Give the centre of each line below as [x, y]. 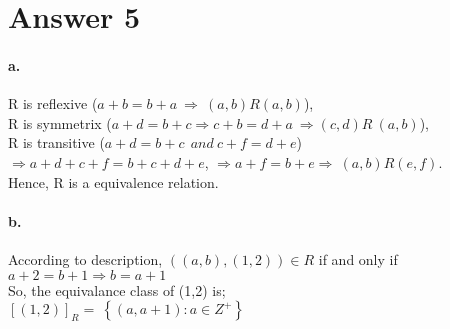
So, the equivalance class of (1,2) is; [117, 289]
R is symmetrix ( [60, 122]
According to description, [85, 258]
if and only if [358, 258]
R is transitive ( [56, 142]
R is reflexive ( [53, 103]
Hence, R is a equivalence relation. [113, 181]
